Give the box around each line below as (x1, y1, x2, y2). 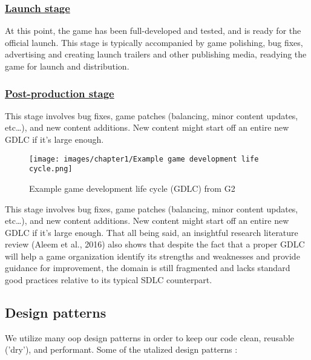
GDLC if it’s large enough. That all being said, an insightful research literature (5, 226, 298, 238)
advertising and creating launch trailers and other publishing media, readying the (5, 48, 307, 61)
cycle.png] (29, 165, 73, 174)
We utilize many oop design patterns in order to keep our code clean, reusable (5, 331, 294, 344)
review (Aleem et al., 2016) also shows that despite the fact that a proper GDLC (5, 238, 305, 250)
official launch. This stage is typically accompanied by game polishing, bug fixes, (5, 36, 303, 48)
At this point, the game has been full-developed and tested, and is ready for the (5, 24, 301, 37)
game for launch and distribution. (5, 60, 129, 72)
